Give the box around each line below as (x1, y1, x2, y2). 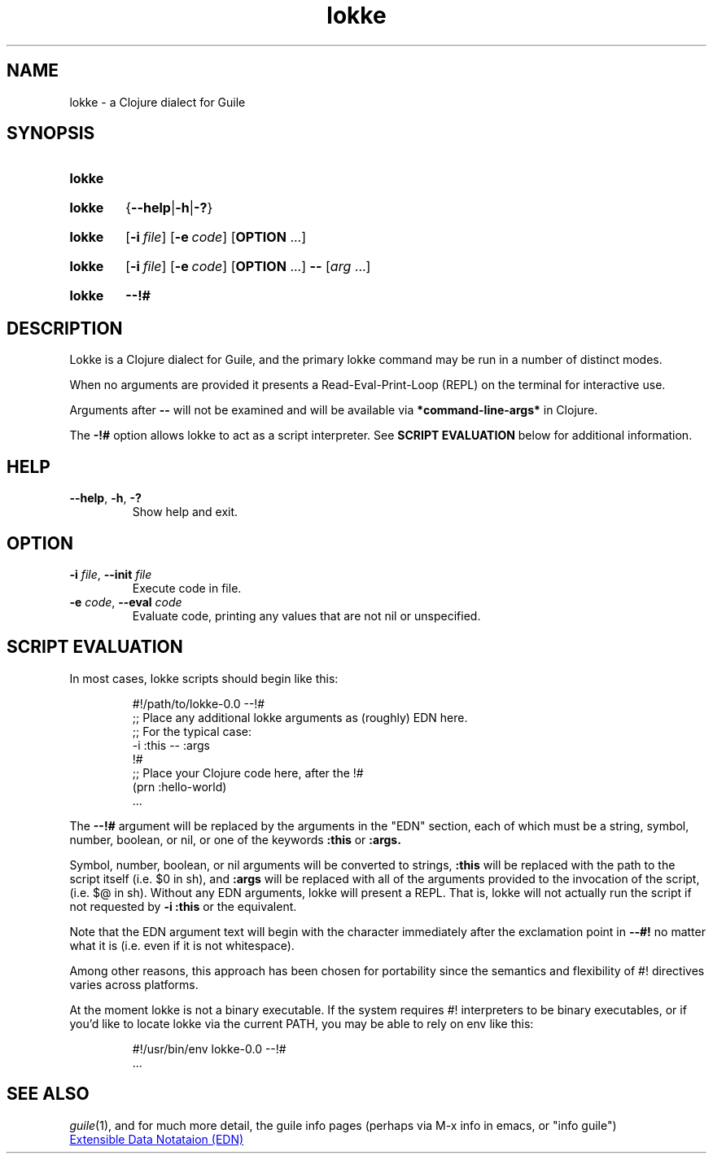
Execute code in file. (132, 580, 242, 595)
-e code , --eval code (69, 594, 182, 609)
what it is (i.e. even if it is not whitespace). (69, 938, 295, 952)
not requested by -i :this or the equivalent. (69, 899, 297, 913)
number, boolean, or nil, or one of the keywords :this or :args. (69, 832, 401, 847)
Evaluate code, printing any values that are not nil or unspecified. (132, 608, 481, 623)
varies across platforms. (69, 977, 199, 991)
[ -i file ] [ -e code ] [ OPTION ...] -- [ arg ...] (125, 258, 371, 275)
